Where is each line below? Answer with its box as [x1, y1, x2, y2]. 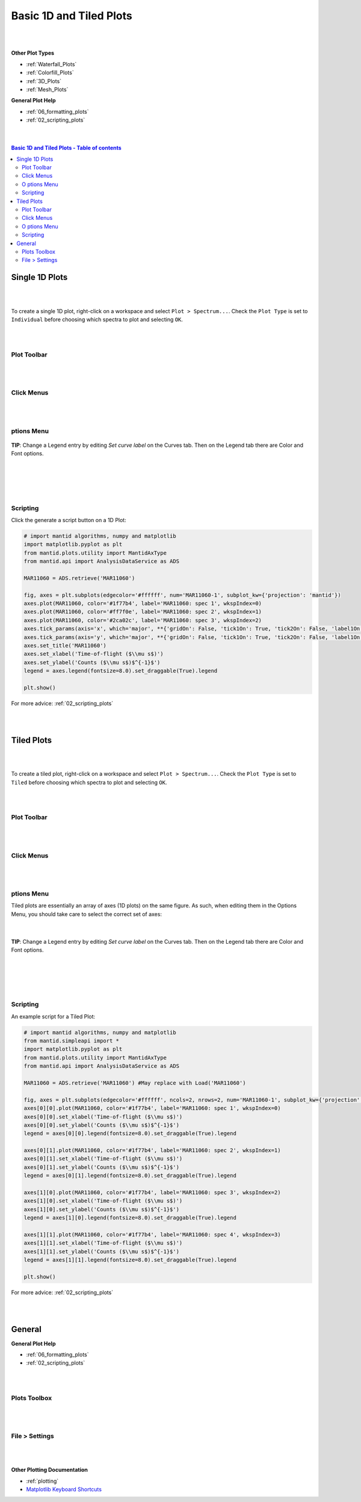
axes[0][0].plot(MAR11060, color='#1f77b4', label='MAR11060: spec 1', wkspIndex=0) [23, 1105, 281, 1112]
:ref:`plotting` [26, 1477, 59, 1485]
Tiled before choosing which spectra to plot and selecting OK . [11, 779, 167, 786]
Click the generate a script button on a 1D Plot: [11, 516, 126, 523]
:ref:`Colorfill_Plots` [26, 69, 75, 76]
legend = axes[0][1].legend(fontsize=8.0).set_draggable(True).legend [23, 1172, 237, 1179]
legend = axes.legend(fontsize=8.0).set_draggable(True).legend [23, 667, 218, 675]
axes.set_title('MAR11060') [23, 642, 106, 649]
